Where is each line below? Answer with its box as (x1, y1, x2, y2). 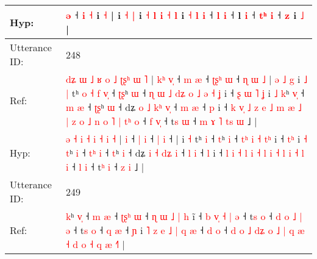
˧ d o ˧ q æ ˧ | (65, 237, 125, 251)
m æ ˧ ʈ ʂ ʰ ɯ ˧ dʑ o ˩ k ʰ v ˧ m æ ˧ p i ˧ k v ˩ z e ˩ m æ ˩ (65, 100, 302, 114)
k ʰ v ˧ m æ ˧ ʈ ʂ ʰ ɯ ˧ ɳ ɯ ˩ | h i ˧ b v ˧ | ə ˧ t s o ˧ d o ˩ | (65, 209, 302, 223)
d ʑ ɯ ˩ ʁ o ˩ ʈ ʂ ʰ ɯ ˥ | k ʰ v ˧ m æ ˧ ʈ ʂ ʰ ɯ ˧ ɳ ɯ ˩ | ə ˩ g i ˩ (65, 72, 307, 86)
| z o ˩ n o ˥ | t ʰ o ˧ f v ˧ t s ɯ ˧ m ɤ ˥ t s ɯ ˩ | (65, 114, 257, 128)
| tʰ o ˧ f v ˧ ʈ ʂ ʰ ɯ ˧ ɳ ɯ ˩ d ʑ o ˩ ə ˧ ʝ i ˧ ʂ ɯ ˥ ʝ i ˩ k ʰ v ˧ (65, 86, 305, 100)
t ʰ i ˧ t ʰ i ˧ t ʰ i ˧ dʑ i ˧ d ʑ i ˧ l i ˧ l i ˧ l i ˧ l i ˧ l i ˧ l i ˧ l (65, 146, 305, 160)
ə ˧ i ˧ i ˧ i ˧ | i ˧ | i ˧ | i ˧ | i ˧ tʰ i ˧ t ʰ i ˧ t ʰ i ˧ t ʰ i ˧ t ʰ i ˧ (65, 132, 307, 146)
